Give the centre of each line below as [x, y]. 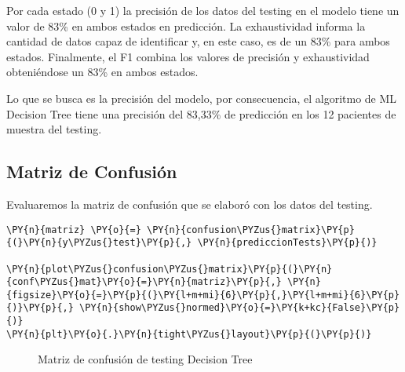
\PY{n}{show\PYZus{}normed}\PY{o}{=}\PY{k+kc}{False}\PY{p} [240, 308]
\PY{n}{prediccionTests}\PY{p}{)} [287, 243]
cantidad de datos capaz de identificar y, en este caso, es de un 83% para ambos [198, 41]
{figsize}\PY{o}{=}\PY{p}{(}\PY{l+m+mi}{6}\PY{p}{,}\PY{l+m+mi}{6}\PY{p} [203, 295]
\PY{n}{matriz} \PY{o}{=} [74, 230]
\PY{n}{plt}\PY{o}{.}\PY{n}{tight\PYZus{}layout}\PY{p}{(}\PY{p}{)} [189, 334]
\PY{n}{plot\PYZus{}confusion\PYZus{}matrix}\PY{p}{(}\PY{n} [170, 269]
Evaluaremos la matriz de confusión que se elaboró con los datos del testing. [190, 204]
